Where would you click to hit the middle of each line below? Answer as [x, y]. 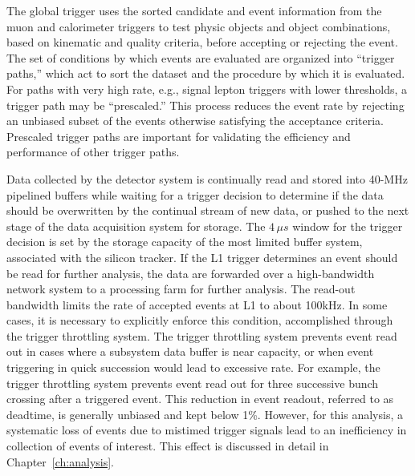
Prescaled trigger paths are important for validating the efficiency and [179, 136]
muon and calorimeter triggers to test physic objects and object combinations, [199, 26]
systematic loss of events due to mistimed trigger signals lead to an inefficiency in [207, 430]
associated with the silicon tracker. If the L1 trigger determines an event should [202, 257]
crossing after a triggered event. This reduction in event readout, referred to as [200, 399]
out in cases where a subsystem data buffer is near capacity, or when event [190, 351]
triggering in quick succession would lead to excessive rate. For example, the [193, 367]
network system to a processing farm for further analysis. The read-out [181, 289]
